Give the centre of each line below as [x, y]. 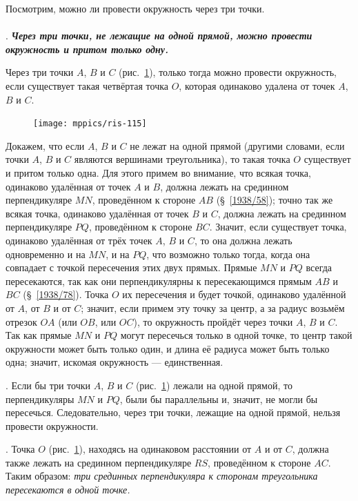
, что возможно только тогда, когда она [228, 254]
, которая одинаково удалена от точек [257, 85]
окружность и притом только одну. [87, 49]
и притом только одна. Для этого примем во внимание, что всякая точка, [158, 173]
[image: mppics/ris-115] [90, 124]
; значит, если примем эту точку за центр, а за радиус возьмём [213, 307]
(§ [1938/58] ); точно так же [275, 200]
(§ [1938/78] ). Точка [66, 294]
